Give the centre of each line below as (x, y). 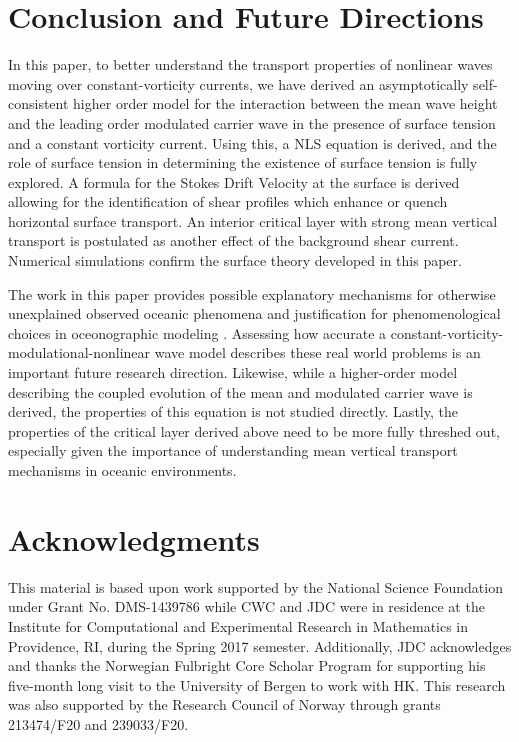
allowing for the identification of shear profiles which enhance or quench (228, 201)
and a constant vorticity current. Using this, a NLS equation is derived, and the (252, 142)
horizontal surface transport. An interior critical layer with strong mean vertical (253, 220)
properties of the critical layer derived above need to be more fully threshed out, (254, 430)
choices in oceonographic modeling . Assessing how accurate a (197, 332)
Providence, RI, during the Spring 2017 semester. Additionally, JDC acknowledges (260, 645)
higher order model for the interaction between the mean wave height (285, 103)
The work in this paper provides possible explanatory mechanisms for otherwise (252, 293)
